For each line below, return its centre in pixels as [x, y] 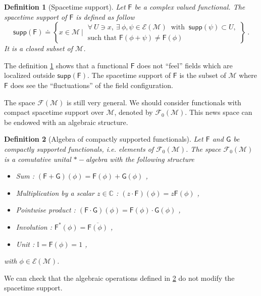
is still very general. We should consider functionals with [154, 102]
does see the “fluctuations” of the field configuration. [92, 85]
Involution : [34, 226]
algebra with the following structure [140, 159]
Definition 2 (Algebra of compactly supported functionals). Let [104, 139]
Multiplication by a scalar [55, 193]
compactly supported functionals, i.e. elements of [79, 149]
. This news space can [219, 112]
